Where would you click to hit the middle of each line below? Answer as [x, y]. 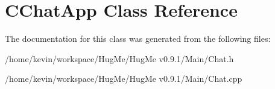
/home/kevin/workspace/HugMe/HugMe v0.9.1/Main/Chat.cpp [124, 79]
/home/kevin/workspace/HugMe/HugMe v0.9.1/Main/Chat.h [119, 58]
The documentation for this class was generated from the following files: [138, 39]
